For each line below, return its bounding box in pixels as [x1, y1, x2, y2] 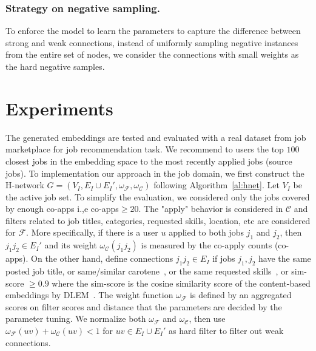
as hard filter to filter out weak [169, 324, 284, 337]
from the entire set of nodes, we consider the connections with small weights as [5, 48, 299, 61]
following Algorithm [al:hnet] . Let [153, 179, 280, 191]
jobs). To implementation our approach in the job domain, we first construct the [5, 166, 304, 179]
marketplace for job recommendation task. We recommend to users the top [5, 143, 284, 155]
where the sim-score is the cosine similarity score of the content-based [52, 276, 311, 289]
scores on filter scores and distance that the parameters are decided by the [5, 300, 282, 313]
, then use [189, 312, 226, 325]
